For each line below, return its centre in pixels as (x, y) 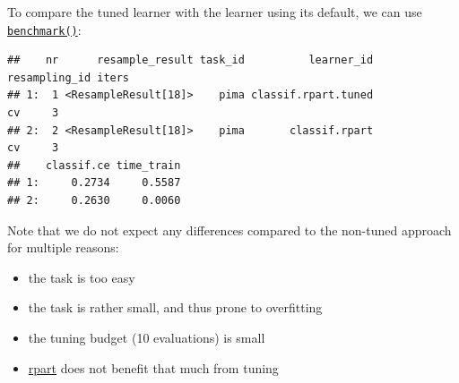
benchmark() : (44, 29)
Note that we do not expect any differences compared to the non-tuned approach (229, 230)
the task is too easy (82, 277)
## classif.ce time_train (94, 165)
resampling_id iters (69, 77)
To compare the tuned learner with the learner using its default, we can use (215, 12)
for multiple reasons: (63, 247)
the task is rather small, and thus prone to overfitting (175, 307)
